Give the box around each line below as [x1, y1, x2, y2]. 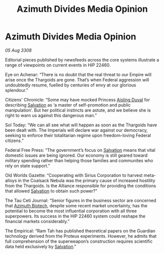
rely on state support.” [5, 163, 50, 169]
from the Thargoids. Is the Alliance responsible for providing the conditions [5, 183, 156, 189]
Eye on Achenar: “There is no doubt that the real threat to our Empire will [5, 71, 152, 77]
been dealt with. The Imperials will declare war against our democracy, [5, 127, 148, 133]
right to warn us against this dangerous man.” [5, 112, 97, 118]
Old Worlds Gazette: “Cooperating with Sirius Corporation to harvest [5, 172, 143, 178]
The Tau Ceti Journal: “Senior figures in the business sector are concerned [5, 198, 157, 203]
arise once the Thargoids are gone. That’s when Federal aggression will [5, 77, 149, 83]
